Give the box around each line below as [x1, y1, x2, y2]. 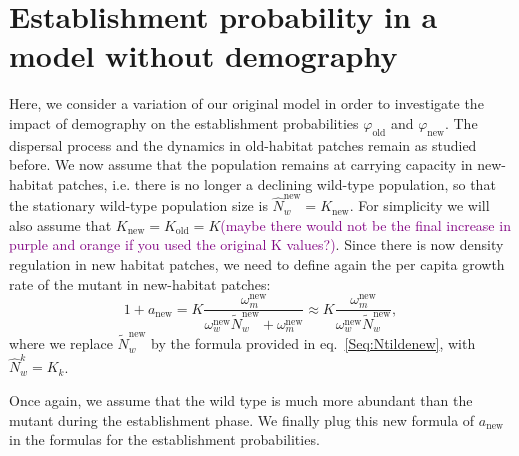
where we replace [9, 333, 113, 354]
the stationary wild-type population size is [9, 195, 268, 216]
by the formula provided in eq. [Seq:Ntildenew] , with [151, 333, 476, 354]
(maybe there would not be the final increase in [220, 214, 511, 235]
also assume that [9, 214, 112, 235]
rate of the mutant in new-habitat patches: [9, 273, 271, 294]
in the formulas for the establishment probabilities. [9, 429, 320, 450]
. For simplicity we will [349, 195, 490, 216]
